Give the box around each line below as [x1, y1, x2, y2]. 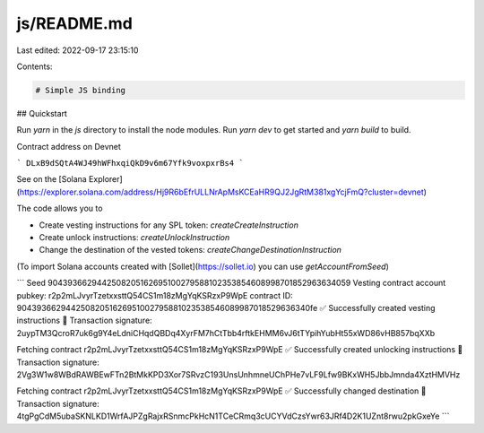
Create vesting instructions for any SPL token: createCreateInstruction [39, 220, 299, 230]
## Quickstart [16, 108, 67, 118]
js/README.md [16, 13, 134, 33]
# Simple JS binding [35, 85, 125, 95]
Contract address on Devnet [16, 141, 121, 152]
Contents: [16, 61, 53, 72]
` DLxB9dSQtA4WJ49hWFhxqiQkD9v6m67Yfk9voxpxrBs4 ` [16, 158, 244, 169]
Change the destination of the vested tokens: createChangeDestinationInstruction [39, 245, 342, 255]
